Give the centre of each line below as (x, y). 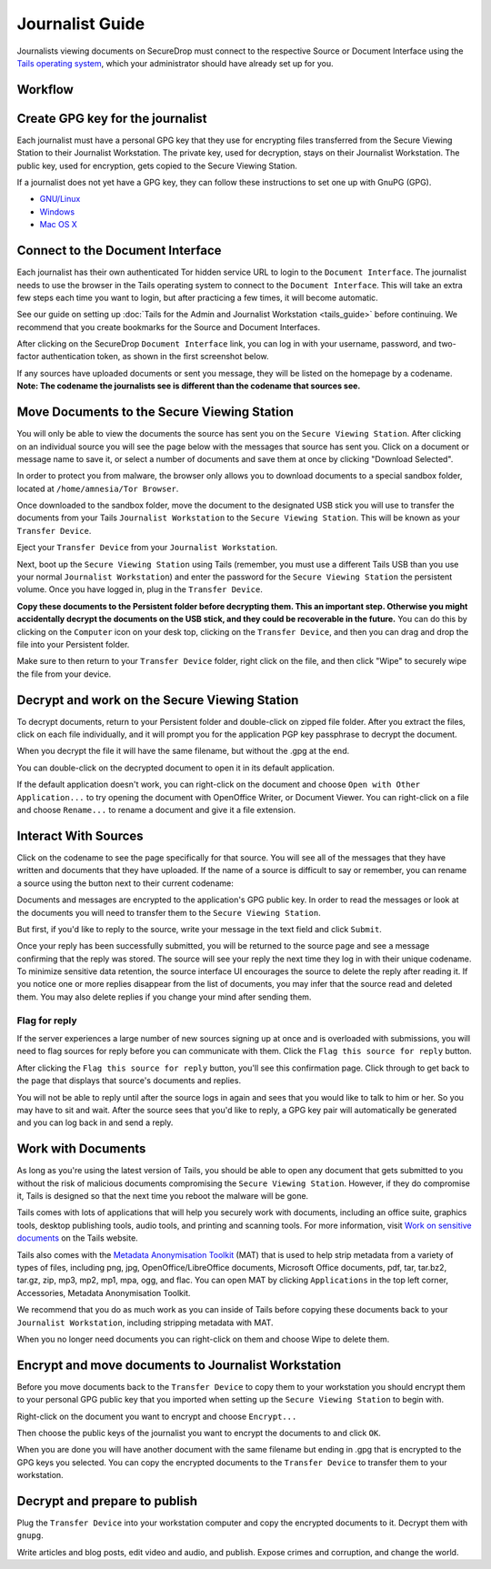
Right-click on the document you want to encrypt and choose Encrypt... (157, 1416)
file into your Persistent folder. (73, 644)
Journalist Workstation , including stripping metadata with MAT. (145, 1323)
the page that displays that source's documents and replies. (129, 1081)
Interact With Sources (80, 835)
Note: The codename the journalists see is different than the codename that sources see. (189, 386)
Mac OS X (58, 225)
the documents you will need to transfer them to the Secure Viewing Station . (169, 912)
